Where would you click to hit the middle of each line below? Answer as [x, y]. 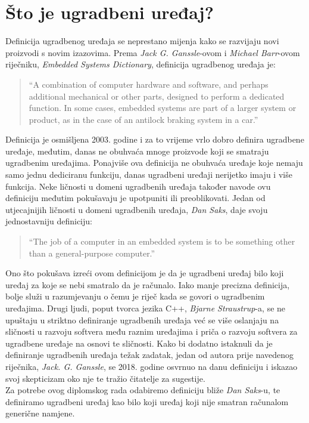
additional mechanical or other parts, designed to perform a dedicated [157, 96]
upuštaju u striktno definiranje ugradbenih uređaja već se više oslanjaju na [142, 319]
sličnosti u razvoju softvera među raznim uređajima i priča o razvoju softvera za [152, 331]
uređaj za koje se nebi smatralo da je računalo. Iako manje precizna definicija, [148, 284]
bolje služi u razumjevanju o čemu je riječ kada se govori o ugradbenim [135, 296]
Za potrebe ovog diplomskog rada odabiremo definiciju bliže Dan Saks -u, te [143, 390]
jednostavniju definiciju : [49, 221]
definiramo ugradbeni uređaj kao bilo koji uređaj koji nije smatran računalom [147, 401]
